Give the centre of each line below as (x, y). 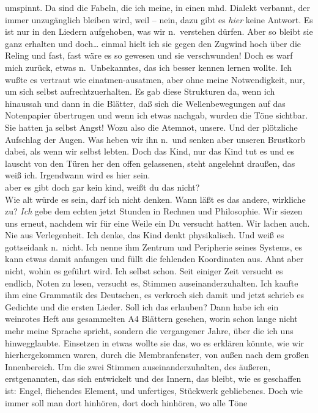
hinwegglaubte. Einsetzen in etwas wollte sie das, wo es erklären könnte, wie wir (155, 342)
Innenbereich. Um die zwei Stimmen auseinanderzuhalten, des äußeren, (138, 366)
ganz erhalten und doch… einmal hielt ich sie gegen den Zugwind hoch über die (153, 43)
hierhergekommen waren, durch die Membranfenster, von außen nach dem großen (157, 355)
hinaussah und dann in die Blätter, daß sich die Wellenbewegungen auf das (145, 103)
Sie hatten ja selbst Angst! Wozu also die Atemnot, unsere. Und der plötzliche (151, 127)
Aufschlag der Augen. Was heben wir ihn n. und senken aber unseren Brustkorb (155, 139)
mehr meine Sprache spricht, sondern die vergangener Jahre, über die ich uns (149, 331)
